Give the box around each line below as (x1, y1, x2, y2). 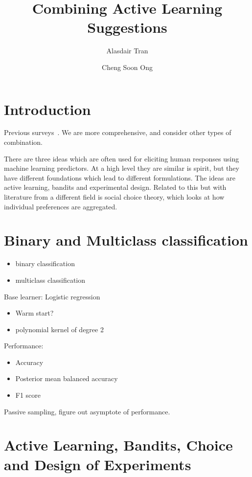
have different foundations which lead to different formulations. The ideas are (4, 172, 235, 182)
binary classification (15, 258, 75, 269)
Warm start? (15, 308, 54, 318)
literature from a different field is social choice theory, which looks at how (4, 192, 225, 202)
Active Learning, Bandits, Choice (4, 435, 233, 455)
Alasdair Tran (106, 45, 148, 56)
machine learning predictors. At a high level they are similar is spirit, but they (4, 163, 239, 173)
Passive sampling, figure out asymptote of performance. (4, 406, 170, 416)
